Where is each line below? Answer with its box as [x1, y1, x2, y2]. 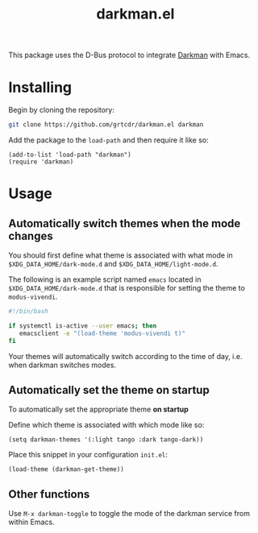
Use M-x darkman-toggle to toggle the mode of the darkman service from [8, 509, 250, 519]
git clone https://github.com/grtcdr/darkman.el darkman [8, 121, 204, 129]
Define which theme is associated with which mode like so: [8, 420, 205, 430]
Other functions [8, 487, 90, 501]
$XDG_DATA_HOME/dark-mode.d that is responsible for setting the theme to [8, 283, 246, 292]
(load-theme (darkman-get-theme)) [8, 465, 125, 473]
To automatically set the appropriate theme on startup [8, 404, 189, 415]
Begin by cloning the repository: [8, 105, 114, 115]
